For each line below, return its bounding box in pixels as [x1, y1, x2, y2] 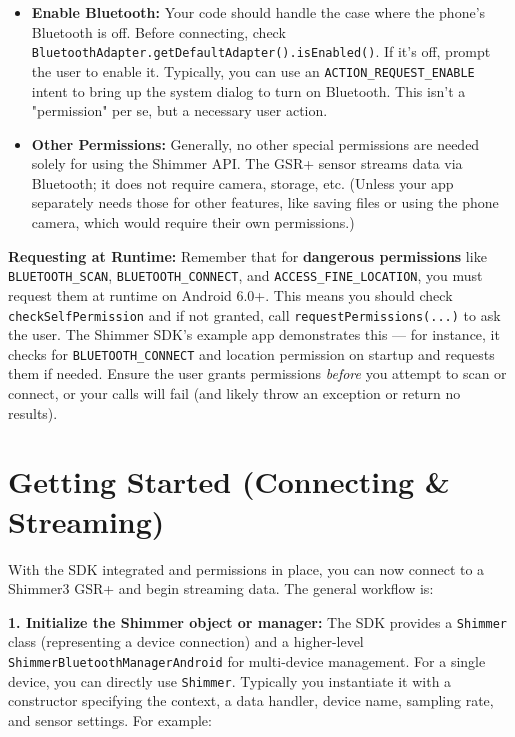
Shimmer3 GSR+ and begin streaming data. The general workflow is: [8, 578, 434, 599]
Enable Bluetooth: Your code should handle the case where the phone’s [31, 2, 486, 22]
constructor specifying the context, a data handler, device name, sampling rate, [8, 690, 494, 711]
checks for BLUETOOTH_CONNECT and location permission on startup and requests [8, 343, 495, 364]
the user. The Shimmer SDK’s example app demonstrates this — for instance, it [8, 324, 500, 345]
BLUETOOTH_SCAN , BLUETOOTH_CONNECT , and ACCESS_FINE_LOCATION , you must [8, 265, 483, 286]
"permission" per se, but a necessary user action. [31, 100, 328, 121]
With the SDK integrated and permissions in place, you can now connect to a [8, 558, 485, 579]
